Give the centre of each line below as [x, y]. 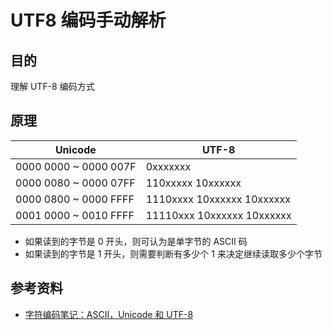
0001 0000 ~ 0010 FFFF [75, 215]
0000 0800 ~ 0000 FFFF [75, 199]
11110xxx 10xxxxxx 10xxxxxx [218, 215]
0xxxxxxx [168, 166]
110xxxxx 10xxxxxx [193, 183]
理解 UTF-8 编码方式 [52, 86]
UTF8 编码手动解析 [88, 20]
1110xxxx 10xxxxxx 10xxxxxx [218, 199]
